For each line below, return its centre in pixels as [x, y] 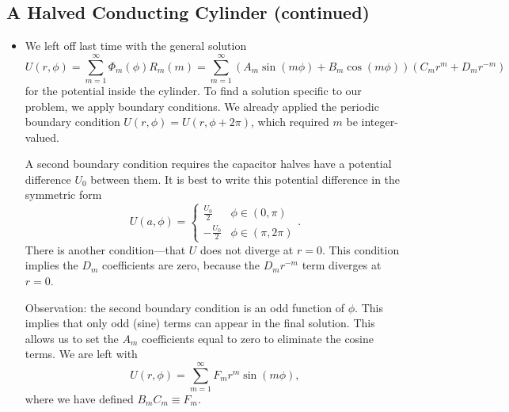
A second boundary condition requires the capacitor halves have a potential [208, 164]
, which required [290, 122]
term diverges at [342, 265]
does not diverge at [247, 249]
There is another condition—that [105, 249]
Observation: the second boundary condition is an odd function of [185, 307]
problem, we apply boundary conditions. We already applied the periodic [202, 106]
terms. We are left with [81, 354]
